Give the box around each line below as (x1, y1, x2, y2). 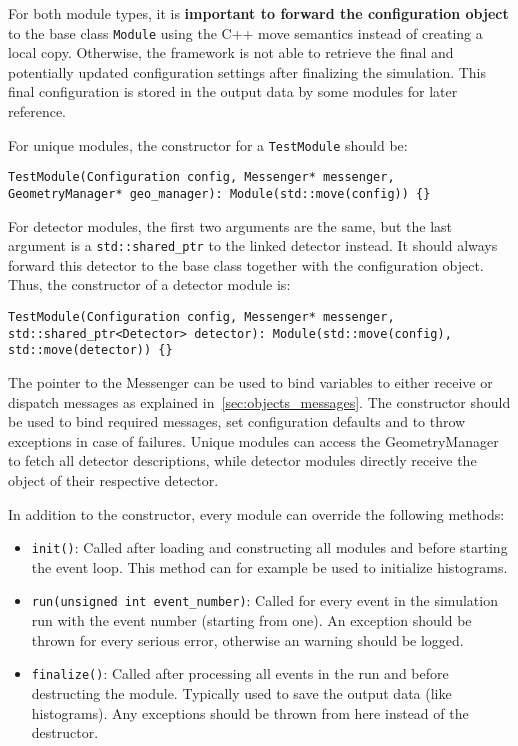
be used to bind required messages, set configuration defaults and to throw (8, 411, 466, 432)
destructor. (31, 722, 99, 743)
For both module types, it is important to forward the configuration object (8, 3, 509, 23)
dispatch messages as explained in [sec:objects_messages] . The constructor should (8, 391, 511, 412)
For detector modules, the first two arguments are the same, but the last (8, 215, 453, 236)
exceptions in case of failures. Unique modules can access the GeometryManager (8, 430, 499, 451)
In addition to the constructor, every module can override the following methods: (8, 503, 505, 524)
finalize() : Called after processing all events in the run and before (31, 663, 449, 684)
